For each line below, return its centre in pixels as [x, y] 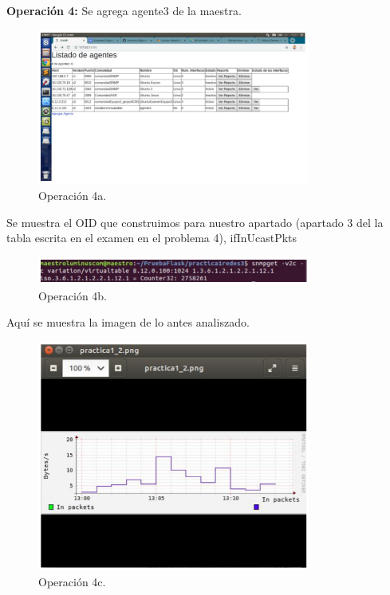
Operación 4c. [72, 581]
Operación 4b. [73, 295]
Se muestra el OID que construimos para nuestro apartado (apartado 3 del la [195, 222]
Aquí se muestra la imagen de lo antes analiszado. [128, 322]
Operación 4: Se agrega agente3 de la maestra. [124, 10]
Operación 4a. [73, 195]
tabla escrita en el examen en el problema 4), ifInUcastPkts [152, 238]
